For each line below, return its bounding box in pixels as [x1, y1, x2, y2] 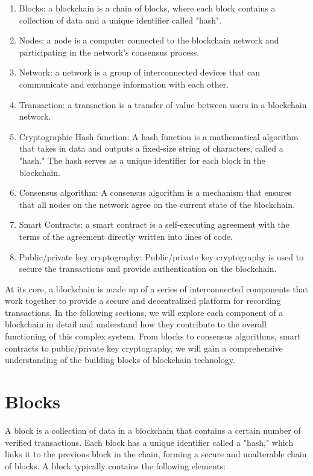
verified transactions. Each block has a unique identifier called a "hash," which [5, 436, 294, 448]
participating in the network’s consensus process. [19, 45, 200, 58]
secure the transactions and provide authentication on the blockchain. [19, 262, 277, 275]
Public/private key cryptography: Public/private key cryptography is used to [19, 250, 304, 263]
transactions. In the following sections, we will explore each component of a [5, 306, 283, 318]
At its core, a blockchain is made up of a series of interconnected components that [5, 282, 308, 295]
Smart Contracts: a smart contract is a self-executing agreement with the [19, 218, 289, 231]
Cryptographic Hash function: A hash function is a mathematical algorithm [19, 130, 299, 143]
